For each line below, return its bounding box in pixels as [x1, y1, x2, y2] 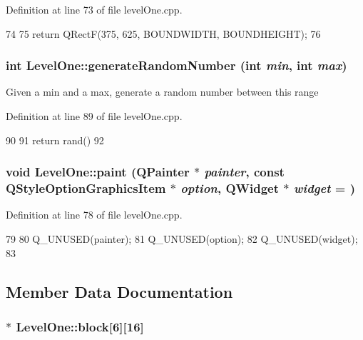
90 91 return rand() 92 [6, 132, 104, 147]
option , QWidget [180, 179, 280, 197]
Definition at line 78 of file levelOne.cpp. [6, 207, 183, 222]
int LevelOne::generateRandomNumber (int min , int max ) [6, 56, 347, 74]
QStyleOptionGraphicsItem [6, 179, 166, 197]
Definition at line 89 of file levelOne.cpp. [6, 109, 183, 123]
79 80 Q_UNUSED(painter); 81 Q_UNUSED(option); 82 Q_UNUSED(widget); [6, 231, 358, 246]
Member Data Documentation [6, 280, 233, 302]
